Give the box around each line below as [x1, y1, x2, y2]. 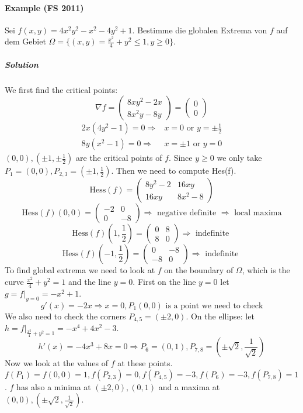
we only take [217, 152, 262, 164]
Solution [5, 58, 39, 70]
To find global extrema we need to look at [5, 264, 155, 276]
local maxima [234, 209, 282, 218]
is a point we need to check [165, 301, 263, 310]
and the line [68, 276, 112, 288]
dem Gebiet [5, 35, 46, 47]
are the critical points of [76, 152, 162, 164]
